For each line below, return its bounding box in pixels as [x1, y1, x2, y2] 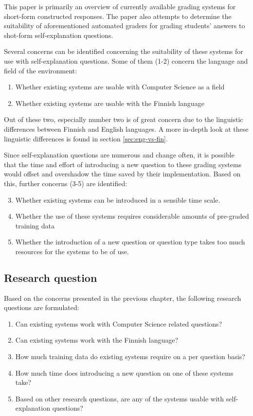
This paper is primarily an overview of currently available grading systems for [4, 1, 236, 11]
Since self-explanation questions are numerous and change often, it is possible [4, 150, 235, 160]
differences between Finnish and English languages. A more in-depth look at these [4, 123, 249, 134]
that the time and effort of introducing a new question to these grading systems [4, 159, 242, 169]
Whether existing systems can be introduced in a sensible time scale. [15, 194, 220, 205]
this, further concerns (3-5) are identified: [4, 178, 127, 188]
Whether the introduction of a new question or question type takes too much [15, 237, 245, 247]
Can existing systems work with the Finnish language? [15, 335, 179, 345]
